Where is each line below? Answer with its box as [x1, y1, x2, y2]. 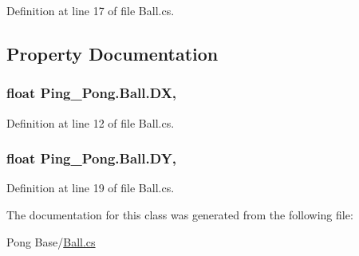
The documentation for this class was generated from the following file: [6, 207, 353, 223]
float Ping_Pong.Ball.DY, [6, 148, 177, 168]
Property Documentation [6, 41, 219, 65]
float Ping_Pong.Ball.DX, [6, 83, 177, 103]
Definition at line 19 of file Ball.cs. [6, 179, 175, 196]
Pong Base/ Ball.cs [6, 233, 96, 250]
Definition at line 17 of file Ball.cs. [6, 2, 175, 18]
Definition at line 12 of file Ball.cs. [6, 114, 175, 131]
